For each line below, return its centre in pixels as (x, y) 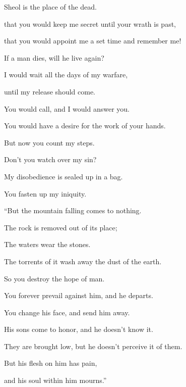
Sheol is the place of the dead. (51, 7)
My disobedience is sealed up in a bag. (64, 176)
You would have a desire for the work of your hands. (85, 126)
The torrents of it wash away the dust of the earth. (83, 261)
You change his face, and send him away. (67, 312)
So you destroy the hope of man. (54, 278)
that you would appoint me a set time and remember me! (93, 41)
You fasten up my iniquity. (45, 193)
